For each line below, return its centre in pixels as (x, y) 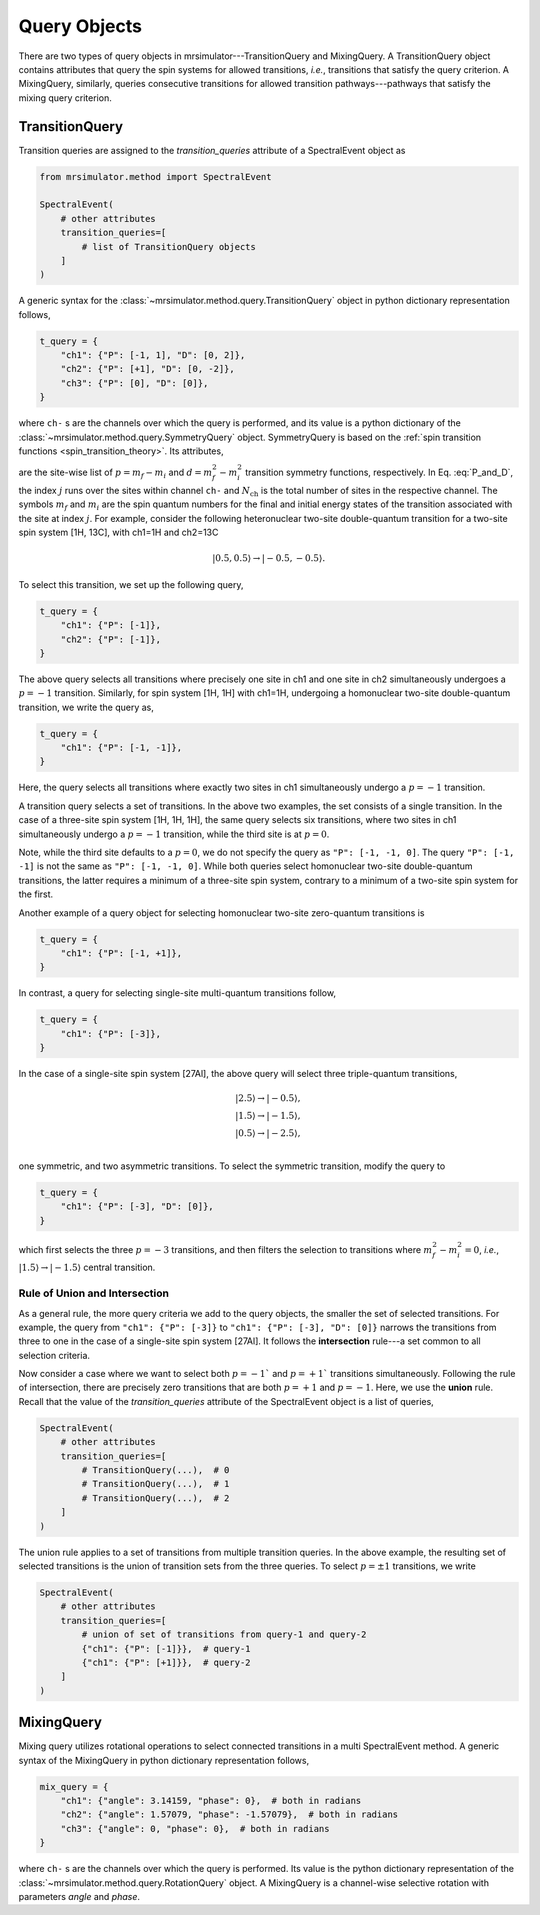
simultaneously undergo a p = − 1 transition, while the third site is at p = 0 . (174, 834)
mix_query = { (74, 1786)
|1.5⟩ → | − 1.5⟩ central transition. (87, 1267)
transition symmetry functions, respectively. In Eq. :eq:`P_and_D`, (379, 472)
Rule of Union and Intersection (94, 1293)
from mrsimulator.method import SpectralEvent (155, 176)
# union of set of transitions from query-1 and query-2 (224, 1634)
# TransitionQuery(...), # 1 (155, 1484)
